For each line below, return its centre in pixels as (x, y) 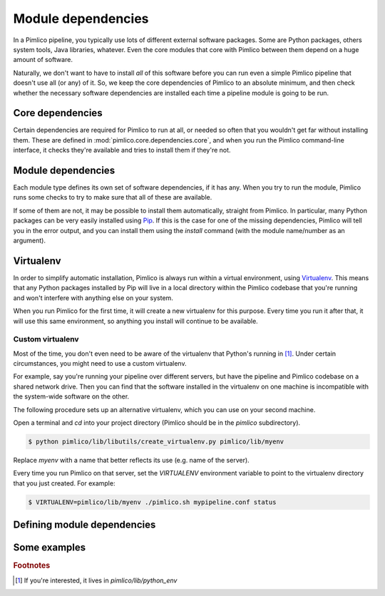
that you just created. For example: (64, 483)
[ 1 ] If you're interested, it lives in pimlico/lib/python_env (96, 580)
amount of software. (43, 60)
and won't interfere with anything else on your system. (93, 298)
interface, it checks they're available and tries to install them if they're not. (122, 150)
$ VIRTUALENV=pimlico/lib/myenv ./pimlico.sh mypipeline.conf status (152, 502)
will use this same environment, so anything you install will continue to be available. (135, 321)
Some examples (50, 548)
